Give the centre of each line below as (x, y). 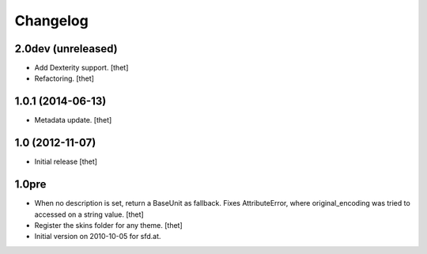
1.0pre (30, 185)
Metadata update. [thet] (73, 120)
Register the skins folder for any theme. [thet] (109, 225)
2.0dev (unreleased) (66, 49)
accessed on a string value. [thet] (89, 214)
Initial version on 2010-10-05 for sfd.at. (98, 237)
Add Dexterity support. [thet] (81, 68)
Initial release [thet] (66, 161)
